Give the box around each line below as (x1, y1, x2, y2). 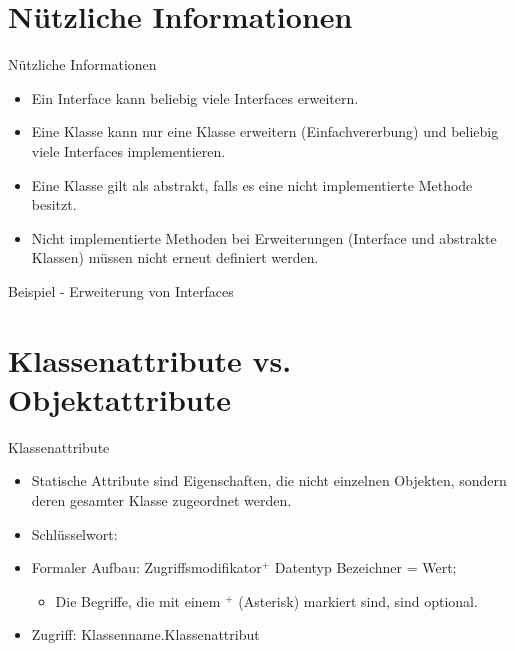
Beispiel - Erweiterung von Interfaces (8, 280, 234, 301)
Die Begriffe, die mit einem (55, 590, 221, 611)
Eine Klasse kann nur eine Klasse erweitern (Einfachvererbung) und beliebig (31, 121, 499, 142)
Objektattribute (8, 378, 232, 419)
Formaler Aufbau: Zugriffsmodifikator (31, 557, 262, 578)
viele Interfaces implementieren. (31, 140, 226, 161)
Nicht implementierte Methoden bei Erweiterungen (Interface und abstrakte (31, 227, 497, 248)
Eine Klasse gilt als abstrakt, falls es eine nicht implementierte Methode (31, 174, 473, 195)
